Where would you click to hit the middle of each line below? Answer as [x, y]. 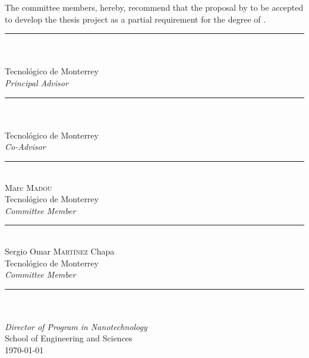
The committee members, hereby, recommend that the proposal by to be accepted [154, 7]
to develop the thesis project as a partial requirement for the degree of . [135, 19]
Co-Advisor [25, 147]
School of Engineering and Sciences [69, 338]
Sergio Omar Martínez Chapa [60, 251]
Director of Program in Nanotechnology [76, 326]
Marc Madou [29, 187]
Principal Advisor [37, 82]
